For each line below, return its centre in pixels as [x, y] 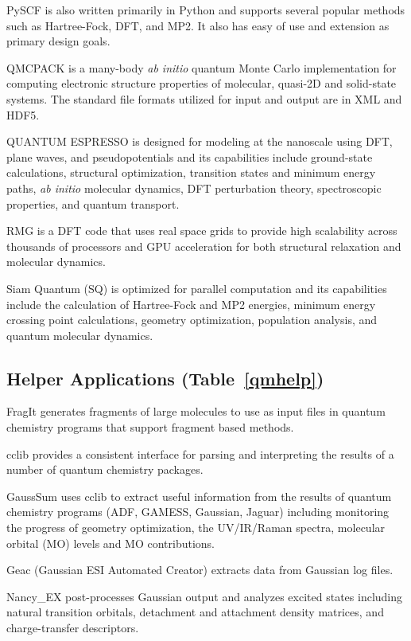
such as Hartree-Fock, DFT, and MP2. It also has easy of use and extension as [198, 25]
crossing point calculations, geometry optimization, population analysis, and [192, 320]
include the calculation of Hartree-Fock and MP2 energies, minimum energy [191, 304]
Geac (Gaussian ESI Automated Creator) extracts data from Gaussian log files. [200, 570]
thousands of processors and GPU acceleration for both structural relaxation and [204, 246]
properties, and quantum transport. [93, 203]
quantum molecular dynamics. [80, 335]
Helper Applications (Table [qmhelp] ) [165, 378]
